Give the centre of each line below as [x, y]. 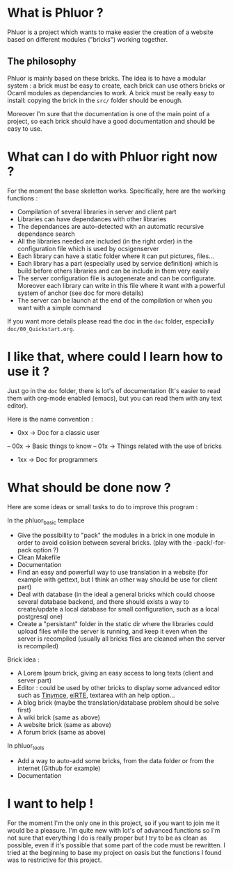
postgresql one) [40, 616]
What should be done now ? [89, 487]
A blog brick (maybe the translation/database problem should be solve [118, 703]
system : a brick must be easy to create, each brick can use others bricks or [116, 86]
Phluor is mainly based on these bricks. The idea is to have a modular [107, 78]
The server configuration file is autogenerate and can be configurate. [116, 278]
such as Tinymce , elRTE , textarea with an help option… [96, 695]
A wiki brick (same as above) [59, 717]
